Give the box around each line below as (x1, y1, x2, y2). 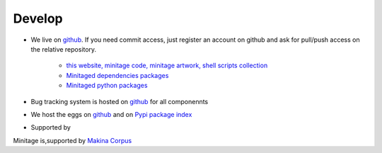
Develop (13, 11, 63, 26)
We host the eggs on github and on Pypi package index (30, 110, 192, 118)
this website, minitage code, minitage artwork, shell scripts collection (66, 61, 268, 70)
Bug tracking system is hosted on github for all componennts (30, 97, 209, 106)
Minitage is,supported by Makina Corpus (13, 136, 132, 144)
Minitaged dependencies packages (66, 71, 169, 79)
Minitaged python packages (66, 81, 148, 90)
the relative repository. (30, 45, 97, 53)
